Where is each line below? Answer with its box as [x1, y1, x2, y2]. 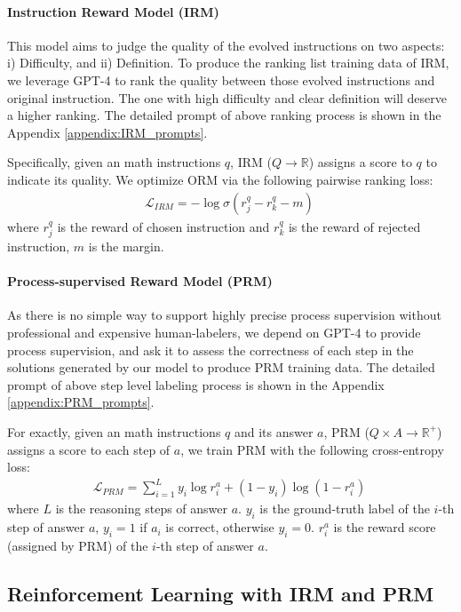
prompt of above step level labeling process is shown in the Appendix [7, 375, 385, 393]
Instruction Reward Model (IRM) [7, 2, 219, 20]
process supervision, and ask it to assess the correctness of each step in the [7, 340, 414, 359]
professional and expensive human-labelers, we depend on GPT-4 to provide [7, 322, 421, 341]
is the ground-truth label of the [259, 499, 430, 518]
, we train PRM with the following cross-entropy [180, 440, 444, 458]
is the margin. [88, 237, 164, 255]
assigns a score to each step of [7, 440, 171, 458]
